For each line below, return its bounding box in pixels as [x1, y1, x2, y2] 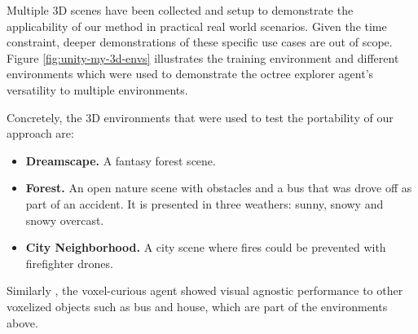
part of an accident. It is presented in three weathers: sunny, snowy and [25, 195, 384, 212]
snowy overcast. [25, 211, 104, 228]
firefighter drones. [25, 254, 113, 271]
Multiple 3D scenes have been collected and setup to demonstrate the [7, 2, 354, 18]
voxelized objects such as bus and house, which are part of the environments [7, 297, 388, 314]
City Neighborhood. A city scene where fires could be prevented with [25, 239, 386, 256]
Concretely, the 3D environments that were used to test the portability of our [7, 108, 394, 125]
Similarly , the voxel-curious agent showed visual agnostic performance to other [7, 282, 403, 299]
